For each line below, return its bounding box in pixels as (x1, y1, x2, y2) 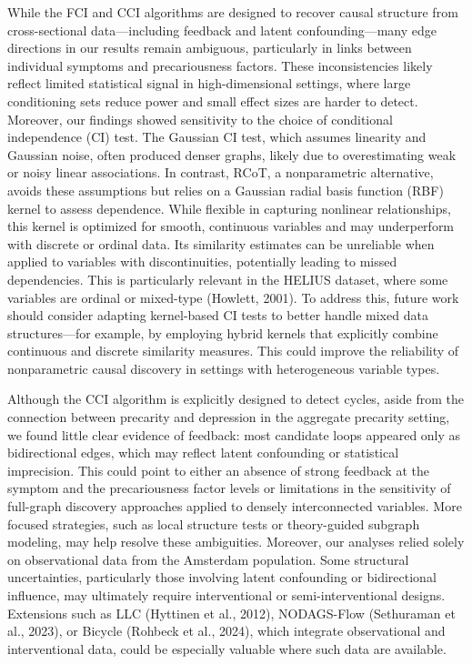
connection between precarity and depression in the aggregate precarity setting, (7, 407, 450, 427)
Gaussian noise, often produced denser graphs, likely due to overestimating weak (7, 145, 457, 164)
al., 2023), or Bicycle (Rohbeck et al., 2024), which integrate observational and (7, 621, 446, 640)
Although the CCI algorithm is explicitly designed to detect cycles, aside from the (7, 389, 465, 408)
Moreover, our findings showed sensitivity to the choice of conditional (7, 109, 393, 128)
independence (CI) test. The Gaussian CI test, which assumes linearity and (7, 127, 427, 146)
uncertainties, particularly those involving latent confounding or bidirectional (7, 568, 437, 587)
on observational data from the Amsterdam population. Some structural (7, 549, 409, 568)
